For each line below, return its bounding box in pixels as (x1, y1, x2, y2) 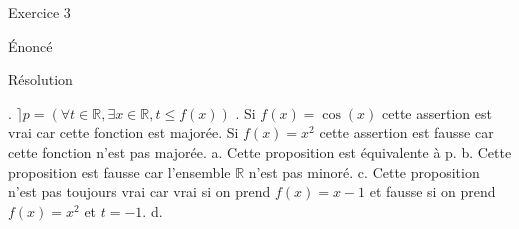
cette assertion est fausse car (319, 122, 494, 143)
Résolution (8, 69, 73, 90)
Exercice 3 (8, 2, 71, 22)
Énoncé (8, 35, 53, 56)
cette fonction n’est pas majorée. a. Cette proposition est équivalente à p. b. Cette (8, 141, 512, 162)
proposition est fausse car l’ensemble (8, 161, 231, 182)
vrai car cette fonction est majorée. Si (8, 122, 239, 143)
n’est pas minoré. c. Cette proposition (248, 161, 480, 182)
